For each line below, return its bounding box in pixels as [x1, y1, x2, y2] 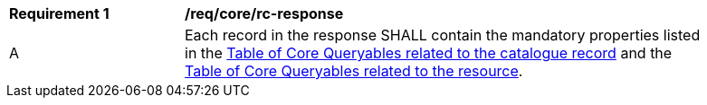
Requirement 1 [9, 4, 110, 22]
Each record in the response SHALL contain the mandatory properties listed [185, 26, 701, 44]
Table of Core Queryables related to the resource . [185, 62, 523, 80]
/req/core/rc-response [185, 4, 344, 22]
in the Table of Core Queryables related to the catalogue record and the [185, 44, 673, 62]
